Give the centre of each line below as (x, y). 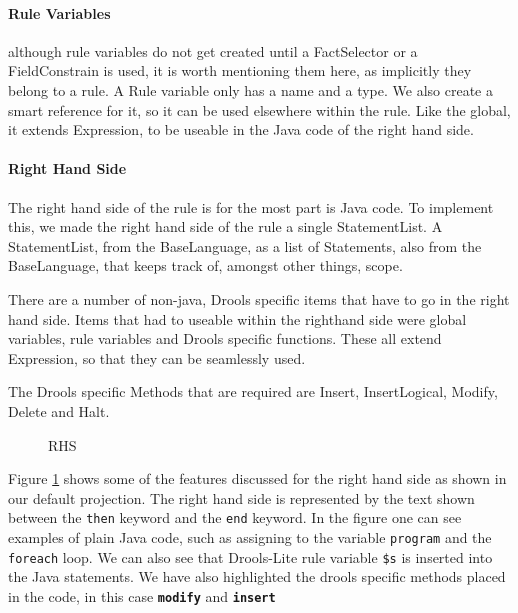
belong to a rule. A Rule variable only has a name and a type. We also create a (250, 89)
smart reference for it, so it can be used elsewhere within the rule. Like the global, (259, 109)
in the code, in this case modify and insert (142, 595)
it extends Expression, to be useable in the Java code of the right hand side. (241, 129)
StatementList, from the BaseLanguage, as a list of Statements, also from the (245, 245)
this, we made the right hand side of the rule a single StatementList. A (225, 226)
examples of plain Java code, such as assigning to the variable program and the (250, 536)
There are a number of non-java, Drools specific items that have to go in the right (259, 298)
